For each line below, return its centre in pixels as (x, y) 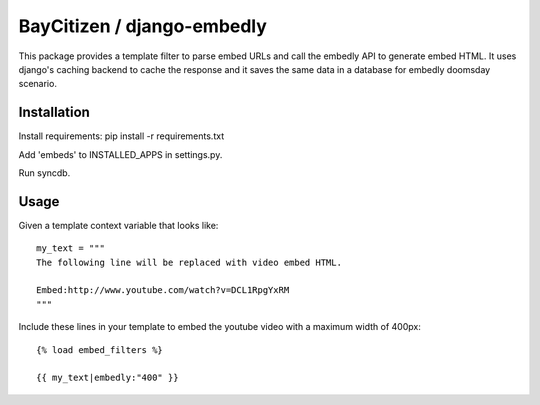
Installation (54, 112)
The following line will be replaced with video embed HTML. (189, 262)
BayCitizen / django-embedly (142, 26)
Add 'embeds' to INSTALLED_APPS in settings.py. (120, 154)
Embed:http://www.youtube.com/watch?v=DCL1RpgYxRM (163, 290)
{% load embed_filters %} (100, 349)
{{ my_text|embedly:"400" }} (107, 378)
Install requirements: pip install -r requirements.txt (121, 136)
